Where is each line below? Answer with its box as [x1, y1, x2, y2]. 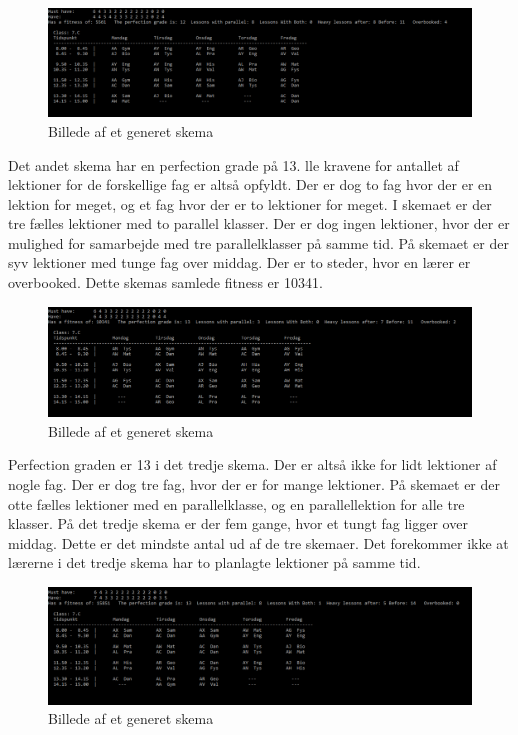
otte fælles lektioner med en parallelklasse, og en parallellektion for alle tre [8, 493, 465, 514]
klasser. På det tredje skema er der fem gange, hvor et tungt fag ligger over [8, 513, 468, 534]
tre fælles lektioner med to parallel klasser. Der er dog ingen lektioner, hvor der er [8, 213, 510, 234]
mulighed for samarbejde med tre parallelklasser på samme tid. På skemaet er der [8, 232, 509, 253]
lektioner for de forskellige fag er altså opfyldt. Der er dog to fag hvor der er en [8, 174, 493, 195]
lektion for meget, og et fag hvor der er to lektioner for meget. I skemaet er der [8, 193, 492, 214]
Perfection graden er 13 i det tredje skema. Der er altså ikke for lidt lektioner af [8, 454, 497, 475]
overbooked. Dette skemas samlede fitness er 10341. [8, 272, 323, 293]
